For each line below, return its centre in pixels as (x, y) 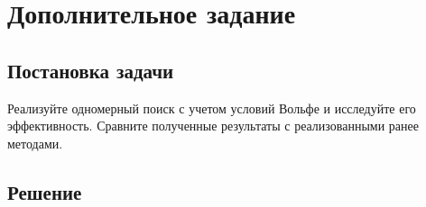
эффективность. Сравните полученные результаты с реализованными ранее (213, 126)
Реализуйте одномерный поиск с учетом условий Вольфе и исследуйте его (212, 108)
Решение (45, 191)
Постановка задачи (91, 70)
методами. (35, 143)
